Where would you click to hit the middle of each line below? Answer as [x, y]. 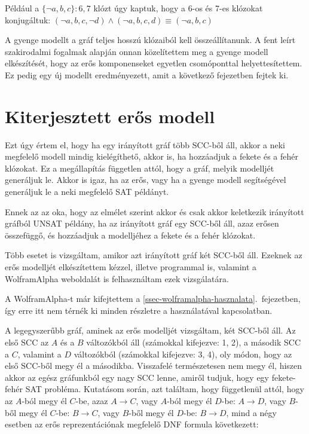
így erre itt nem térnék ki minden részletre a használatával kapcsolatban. [139, 310]
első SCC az [27, 342]
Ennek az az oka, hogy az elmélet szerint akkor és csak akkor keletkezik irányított [154, 211]
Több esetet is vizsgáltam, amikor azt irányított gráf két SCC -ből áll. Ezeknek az [154, 255]
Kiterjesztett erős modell [110, 116]
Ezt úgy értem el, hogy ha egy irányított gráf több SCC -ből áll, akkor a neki [145, 144]
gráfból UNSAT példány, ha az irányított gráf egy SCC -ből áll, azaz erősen [142, 223]
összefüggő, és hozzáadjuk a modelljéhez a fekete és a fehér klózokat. [130, 235]
